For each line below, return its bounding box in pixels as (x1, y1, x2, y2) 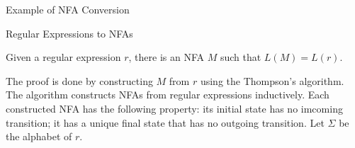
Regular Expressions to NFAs (6, 25, 133, 40)
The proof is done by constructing (6, 73, 153, 88)
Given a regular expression (6, 50, 121, 64)
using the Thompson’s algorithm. (200, 73, 344, 88)
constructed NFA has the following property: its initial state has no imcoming (6, 101, 343, 115)
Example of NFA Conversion (6, 2, 130, 16)
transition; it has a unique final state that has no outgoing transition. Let (6, 115, 325, 130)
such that (220, 50, 261, 64)
